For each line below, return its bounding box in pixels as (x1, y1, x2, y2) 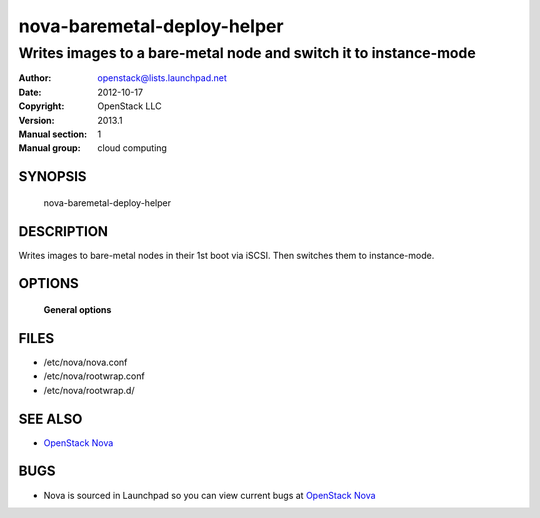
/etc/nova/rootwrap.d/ (43, 384, 135, 396)
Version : (18, 114, 55, 126)
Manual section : (18, 128, 88, 140)
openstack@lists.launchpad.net (97, 72, 227, 84)
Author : (18, 72, 52, 84)
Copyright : (18, 100, 65, 112)
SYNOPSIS (18, 168, 87, 185)
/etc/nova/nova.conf (43, 356, 128, 368)
